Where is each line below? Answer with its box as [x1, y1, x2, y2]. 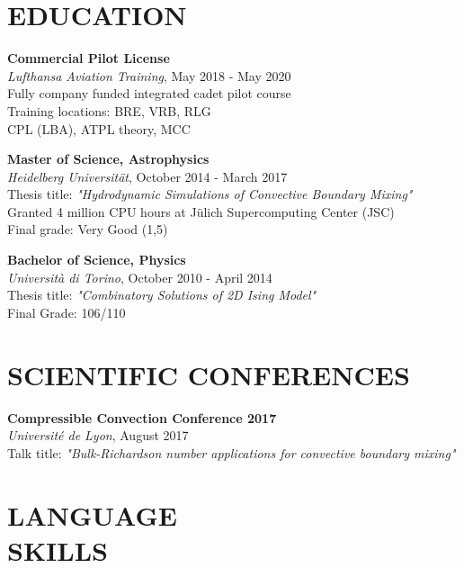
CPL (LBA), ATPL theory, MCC [7, 119, 191, 138]
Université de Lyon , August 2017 [7, 426, 189, 445]
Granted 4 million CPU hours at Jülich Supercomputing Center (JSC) [7, 202, 395, 221]
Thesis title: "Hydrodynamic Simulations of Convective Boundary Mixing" [7, 185, 413, 203]
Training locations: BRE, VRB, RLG [7, 101, 211, 120]
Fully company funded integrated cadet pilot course [7, 84, 291, 103]
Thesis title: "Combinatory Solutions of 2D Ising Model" [7, 285, 317, 304]
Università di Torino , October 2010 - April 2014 [7, 267, 272, 286]
